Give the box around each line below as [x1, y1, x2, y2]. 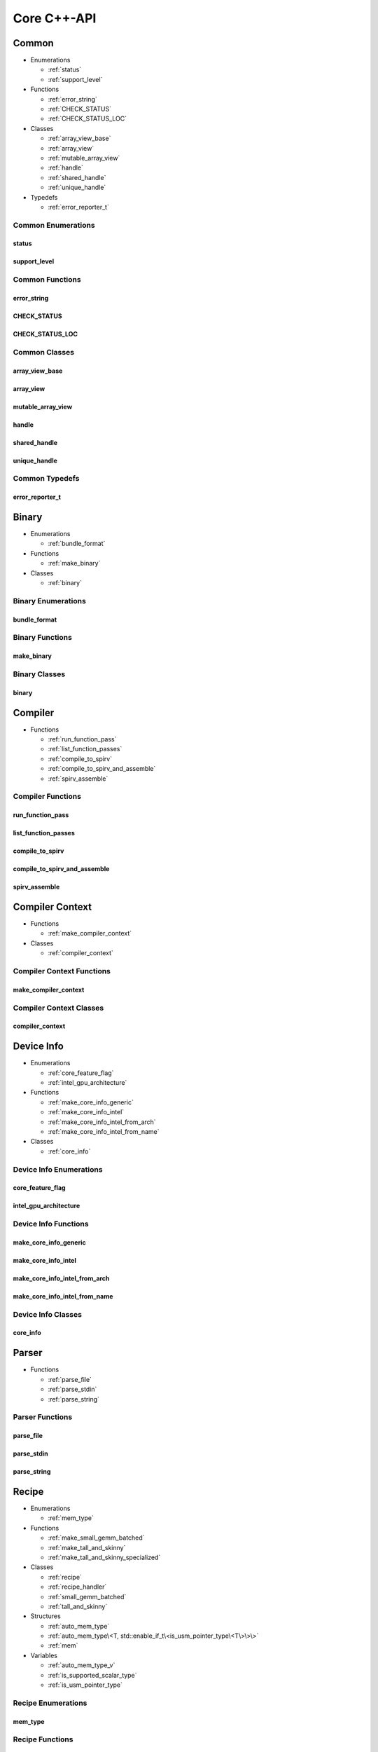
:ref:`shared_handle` [48, 173, 106, 182]
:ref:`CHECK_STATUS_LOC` [48, 114, 127, 123]
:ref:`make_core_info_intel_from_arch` [48, 1118, 157, 1126]
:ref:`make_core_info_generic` [48, 1097, 134, 1107]
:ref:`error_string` [48, 95, 97, 103]
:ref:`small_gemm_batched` [48, 1592, 127, 1601]
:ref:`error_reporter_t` [48, 203, 110, 211]
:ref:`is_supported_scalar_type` [48, 1671, 137, 1679]
